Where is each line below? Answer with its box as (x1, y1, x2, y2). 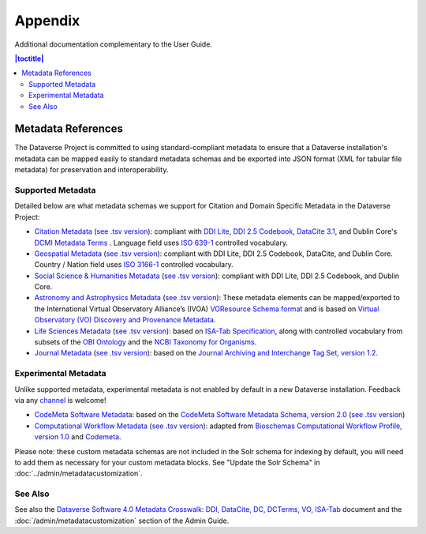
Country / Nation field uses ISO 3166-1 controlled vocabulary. (34, 260, 234, 269)
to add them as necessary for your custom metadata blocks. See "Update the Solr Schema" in (14, 457, 320, 467)
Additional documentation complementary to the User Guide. (14, 39, 213, 49)
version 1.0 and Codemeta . (34, 432, 121, 442)
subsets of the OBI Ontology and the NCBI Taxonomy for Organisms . (34, 337, 257, 347)
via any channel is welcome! (14, 395, 106, 404)
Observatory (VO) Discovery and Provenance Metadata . (34, 315, 216, 325)
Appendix (14, 12, 80, 29)
